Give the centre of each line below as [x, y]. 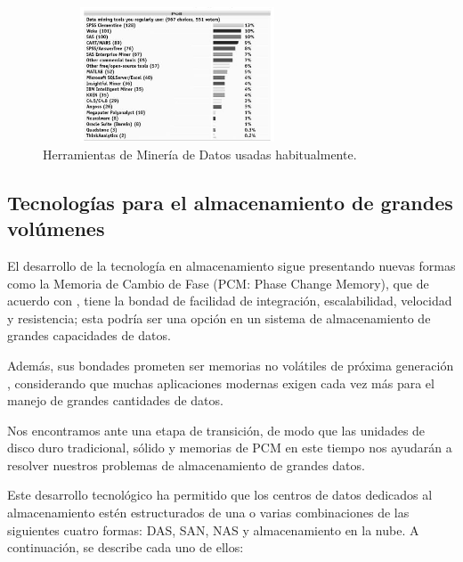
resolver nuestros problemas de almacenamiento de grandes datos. [186, 464]
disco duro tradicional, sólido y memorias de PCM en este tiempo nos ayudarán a [230, 448]
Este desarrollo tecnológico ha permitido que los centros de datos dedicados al [220, 495]
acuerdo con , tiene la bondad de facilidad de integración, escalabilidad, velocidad [230, 301]
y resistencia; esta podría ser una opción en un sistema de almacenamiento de [219, 318]
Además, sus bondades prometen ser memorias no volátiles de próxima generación [231, 365]
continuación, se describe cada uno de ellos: [126, 547]
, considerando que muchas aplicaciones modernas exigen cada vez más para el [221, 383]
